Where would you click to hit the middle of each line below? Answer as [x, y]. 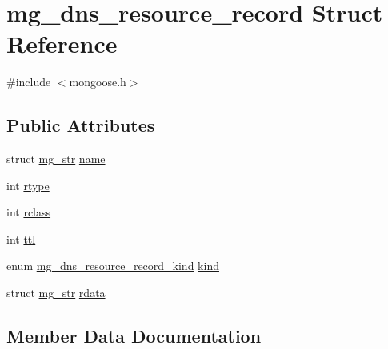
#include [29, 82]
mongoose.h [98, 82]
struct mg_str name [56, 159]
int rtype [28, 185]
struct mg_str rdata [56, 293]
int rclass [29, 212]
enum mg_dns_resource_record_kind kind [113, 266]
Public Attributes [81, 125]
